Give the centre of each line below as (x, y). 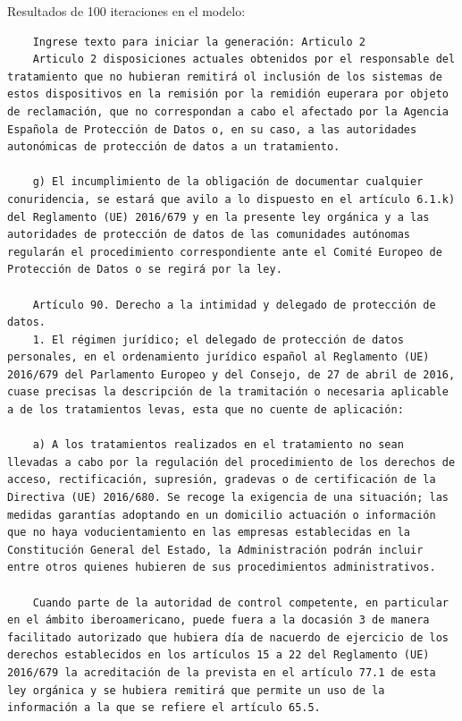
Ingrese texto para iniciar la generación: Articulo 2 (199, 42)
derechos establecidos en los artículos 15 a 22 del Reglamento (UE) (218, 655)
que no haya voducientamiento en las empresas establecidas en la (209, 533)
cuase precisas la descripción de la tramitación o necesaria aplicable (228, 392)
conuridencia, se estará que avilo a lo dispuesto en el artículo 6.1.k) (231, 199)
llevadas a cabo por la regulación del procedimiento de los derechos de (231, 462)
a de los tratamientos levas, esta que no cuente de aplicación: (206, 410)
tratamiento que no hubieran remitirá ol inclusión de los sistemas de (225, 76)
